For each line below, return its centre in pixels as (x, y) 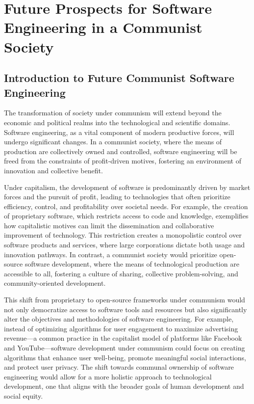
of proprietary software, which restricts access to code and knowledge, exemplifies (126, 216)
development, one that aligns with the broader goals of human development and (124, 386)
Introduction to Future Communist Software (119, 78)
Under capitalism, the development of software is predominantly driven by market (127, 187)
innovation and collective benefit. (53, 170)
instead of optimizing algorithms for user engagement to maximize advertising (121, 328)
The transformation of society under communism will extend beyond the (113, 113)
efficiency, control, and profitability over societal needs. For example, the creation (126, 206)
